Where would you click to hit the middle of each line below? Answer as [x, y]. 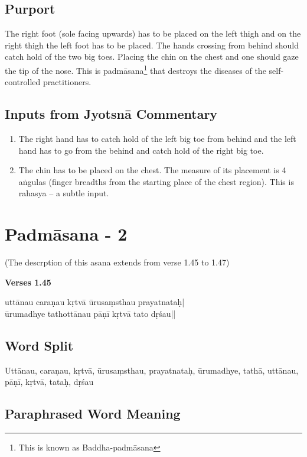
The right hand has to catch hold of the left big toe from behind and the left [157, 139]
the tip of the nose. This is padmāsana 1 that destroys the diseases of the [135, 69]
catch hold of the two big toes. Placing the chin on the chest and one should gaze [152, 56]
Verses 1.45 [28, 282]
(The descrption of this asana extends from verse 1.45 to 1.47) [117, 262]
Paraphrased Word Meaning [93, 414]
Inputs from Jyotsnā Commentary [111, 114]
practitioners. [67, 82]
